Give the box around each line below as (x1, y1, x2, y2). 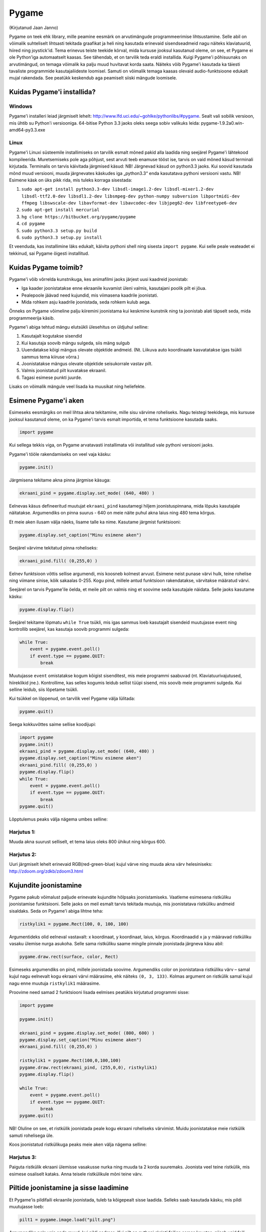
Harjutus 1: (9, 828, 35, 835)
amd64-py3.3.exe (9, 127, 45, 133)
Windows (9, 103, 33, 110)
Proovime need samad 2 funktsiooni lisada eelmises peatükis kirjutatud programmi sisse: (9, 990, 190, 995)
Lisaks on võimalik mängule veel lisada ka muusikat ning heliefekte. (9, 383, 146, 389)
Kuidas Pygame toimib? (9, 263, 83, 272)
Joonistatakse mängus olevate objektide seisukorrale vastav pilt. (21, 361, 153, 367)
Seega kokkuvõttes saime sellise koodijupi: (9, 721, 96, 727)
